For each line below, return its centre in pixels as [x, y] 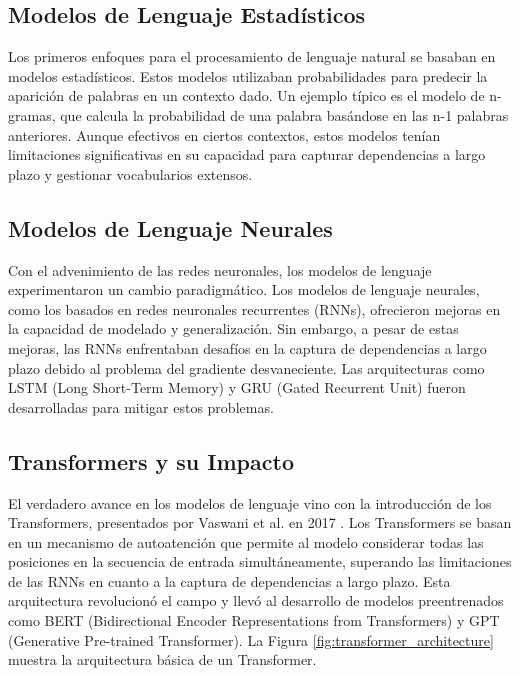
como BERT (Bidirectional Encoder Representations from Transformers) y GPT [254, 620]
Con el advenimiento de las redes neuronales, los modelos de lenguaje [220, 269]
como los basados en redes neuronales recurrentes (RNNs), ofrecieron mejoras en [254, 308]
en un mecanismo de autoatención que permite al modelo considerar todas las [246, 541]
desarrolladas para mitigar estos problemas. [141, 406]
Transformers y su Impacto [151, 460]
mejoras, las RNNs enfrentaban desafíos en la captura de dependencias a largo [247, 347]
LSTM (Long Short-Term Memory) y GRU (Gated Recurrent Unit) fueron [237, 387]
